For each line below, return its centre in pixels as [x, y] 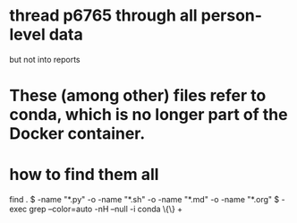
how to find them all [84, 175]
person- [231, 16]
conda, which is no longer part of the [148, 115]
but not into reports [45, 59]
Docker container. [77, 134]
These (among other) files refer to [138, 96]
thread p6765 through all [104, 16]
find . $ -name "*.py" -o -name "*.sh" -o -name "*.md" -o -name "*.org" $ [144, 200]
